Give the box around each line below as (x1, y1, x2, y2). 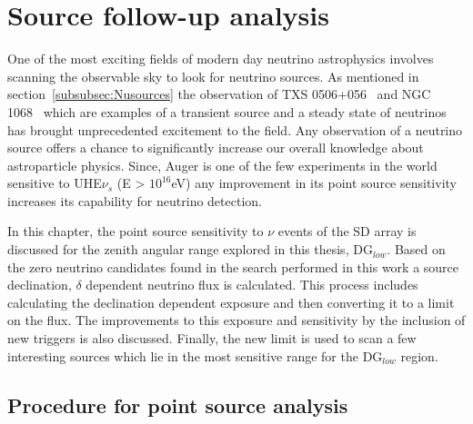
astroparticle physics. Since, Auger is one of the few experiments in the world (7, 155, 438, 174)
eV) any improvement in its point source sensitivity (171, 173, 457, 192)
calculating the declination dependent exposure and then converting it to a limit (7, 292, 455, 311)
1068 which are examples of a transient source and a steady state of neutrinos (7, 102, 447, 121)
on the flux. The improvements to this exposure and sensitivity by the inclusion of (7, 311, 466, 330)
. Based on (387, 240, 446, 259)
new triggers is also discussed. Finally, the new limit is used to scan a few (7, 329, 417, 348)
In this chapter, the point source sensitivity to (7, 222, 264, 241)
